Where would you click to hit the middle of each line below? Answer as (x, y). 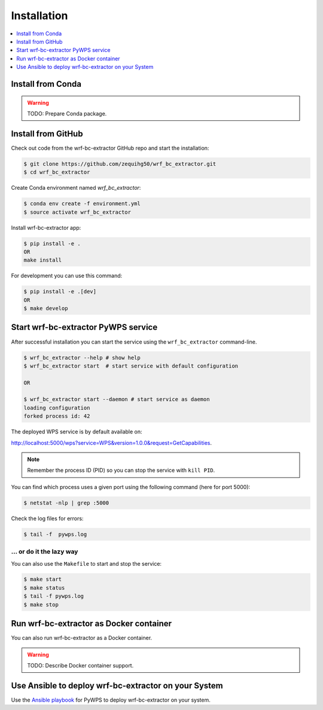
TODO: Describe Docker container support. (80, 665)
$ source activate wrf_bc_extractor (77, 212)
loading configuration (57, 408)
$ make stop (41, 604)
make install (43, 260)
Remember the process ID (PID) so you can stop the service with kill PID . (121, 471)
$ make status (44, 588)
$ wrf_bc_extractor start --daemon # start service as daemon (117, 399)
